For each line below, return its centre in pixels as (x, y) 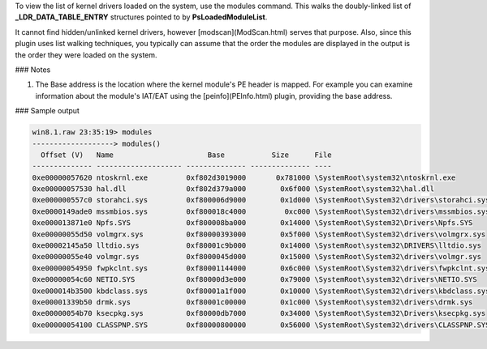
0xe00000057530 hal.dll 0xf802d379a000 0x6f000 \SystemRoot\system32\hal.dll (233, 189)
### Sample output (47, 111)
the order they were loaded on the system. (86, 55)
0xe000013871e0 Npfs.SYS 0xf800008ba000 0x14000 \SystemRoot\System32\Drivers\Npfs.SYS (252, 223)
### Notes (33, 70)
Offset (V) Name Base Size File (186, 155)
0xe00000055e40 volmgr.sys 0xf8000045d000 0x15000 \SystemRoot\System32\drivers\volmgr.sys (257, 257)
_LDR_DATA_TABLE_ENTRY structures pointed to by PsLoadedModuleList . (141, 17)
